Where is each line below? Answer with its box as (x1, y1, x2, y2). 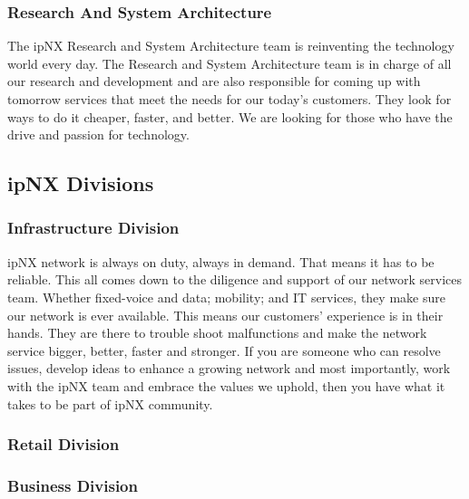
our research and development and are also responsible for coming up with (7, 72, 421, 91)
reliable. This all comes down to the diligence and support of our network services (7, 270, 463, 289)
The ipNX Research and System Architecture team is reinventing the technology (7, 36, 454, 55)
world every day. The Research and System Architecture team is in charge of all (7, 53, 452, 72)
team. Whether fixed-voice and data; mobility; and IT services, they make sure (7, 287, 445, 306)
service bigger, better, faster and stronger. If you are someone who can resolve (7, 341, 441, 360)
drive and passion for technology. (7, 125, 190, 144)
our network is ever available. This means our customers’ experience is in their (7, 305, 444, 324)
